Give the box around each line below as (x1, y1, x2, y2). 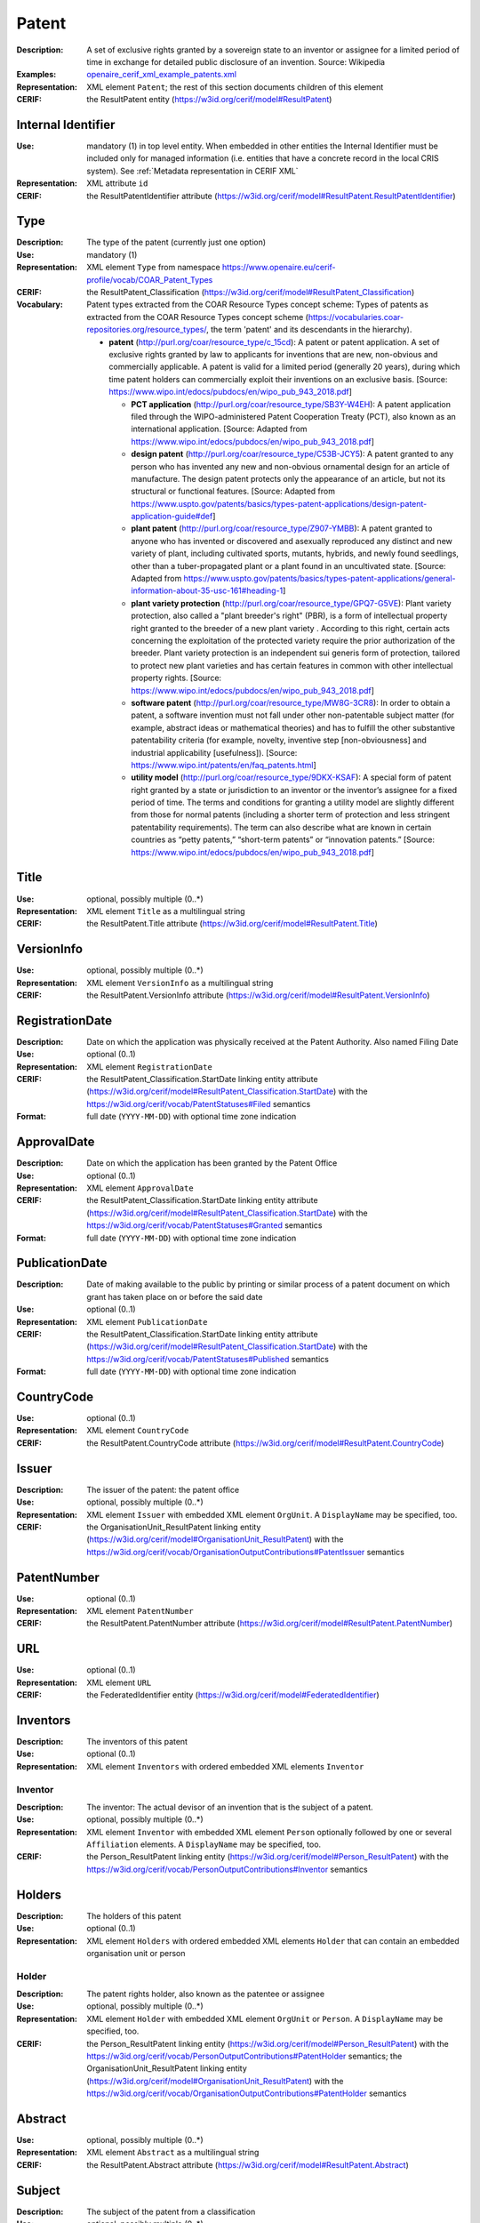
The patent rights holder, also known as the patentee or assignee (86, 1988, 324, 2000)
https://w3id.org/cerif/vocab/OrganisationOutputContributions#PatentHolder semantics (86, 2088, 407, 2099)
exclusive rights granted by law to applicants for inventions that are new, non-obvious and (108, 349, 438, 359)
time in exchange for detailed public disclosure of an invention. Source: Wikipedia (86, 56, 386, 67)
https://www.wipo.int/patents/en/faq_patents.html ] (131, 759, 317, 770)
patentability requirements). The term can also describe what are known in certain (131, 822, 432, 832)
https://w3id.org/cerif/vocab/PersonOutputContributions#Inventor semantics (86, 1864, 368, 1874)
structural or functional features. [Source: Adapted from (131, 486, 335, 497)
